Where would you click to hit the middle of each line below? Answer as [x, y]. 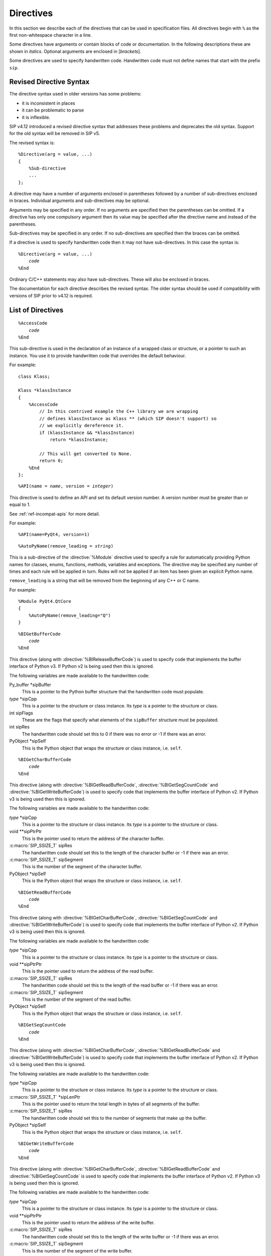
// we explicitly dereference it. [82, 426]
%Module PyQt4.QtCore [45, 601]
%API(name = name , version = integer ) [66, 486]
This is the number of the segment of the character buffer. [82, 867]
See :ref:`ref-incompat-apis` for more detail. [55, 514]
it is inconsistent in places [48, 103]
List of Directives [36, 310]
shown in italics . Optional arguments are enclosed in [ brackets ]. [75, 51]
